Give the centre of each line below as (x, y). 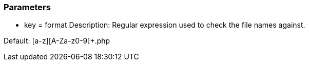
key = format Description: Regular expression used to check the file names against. (165, 25)
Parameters (27, 7)
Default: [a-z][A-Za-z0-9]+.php (57, 41)
